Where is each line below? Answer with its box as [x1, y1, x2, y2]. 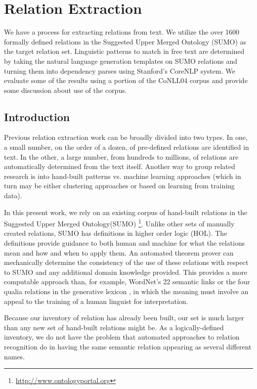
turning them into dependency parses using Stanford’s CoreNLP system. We [4, 65, 235, 76]
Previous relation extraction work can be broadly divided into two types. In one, [4, 132, 248, 142]
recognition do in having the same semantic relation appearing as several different [4, 342, 252, 352]
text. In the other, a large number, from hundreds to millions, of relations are [4, 151, 239, 162]
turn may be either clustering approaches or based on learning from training [4, 180, 235, 191]
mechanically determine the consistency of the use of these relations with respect [4, 257, 249, 267]
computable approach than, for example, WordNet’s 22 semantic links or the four [4, 276, 250, 287]
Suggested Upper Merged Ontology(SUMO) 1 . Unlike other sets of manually [4, 217, 235, 228]
